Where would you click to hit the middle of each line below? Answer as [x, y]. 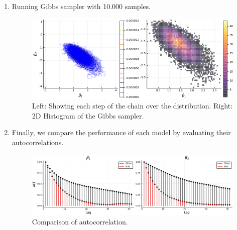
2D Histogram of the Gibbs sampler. [88, 115]
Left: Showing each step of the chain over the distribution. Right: [132, 106]
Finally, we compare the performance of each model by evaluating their [121, 132]
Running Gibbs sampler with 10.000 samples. [81, 6]
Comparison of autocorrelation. [80, 222]
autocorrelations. [38, 142]
